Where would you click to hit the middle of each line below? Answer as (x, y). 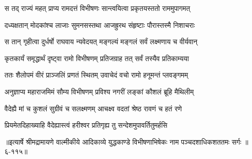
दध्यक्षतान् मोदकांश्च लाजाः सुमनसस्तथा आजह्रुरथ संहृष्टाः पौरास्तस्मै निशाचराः (100, 25)
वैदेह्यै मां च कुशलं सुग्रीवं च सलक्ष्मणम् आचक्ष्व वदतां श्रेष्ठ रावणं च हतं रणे (93, 108)
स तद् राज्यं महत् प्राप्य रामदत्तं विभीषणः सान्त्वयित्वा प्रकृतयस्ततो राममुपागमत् (97, 8)
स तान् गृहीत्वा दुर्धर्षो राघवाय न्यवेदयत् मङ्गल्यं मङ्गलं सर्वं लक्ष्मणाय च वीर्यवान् (101, 41)
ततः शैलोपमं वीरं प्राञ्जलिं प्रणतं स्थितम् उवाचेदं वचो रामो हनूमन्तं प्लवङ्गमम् (96, 75)
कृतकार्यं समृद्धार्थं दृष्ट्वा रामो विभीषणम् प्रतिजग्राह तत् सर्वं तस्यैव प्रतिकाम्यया (97, 58)
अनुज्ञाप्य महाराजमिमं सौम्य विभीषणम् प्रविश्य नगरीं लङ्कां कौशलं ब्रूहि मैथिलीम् (99, 91)
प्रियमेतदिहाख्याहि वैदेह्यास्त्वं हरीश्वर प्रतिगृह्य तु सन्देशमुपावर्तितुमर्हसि (86, 125)
